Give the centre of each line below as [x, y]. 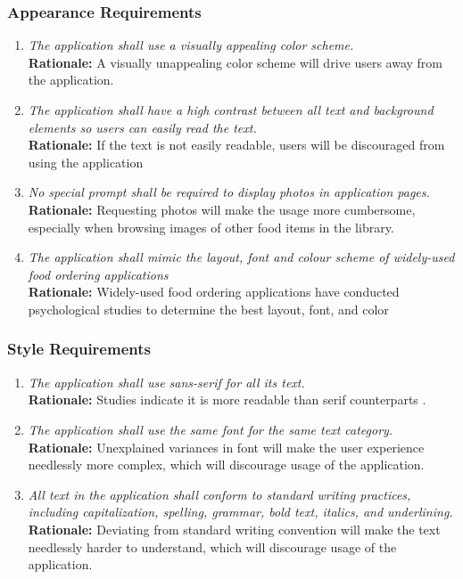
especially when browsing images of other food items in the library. [211, 227]
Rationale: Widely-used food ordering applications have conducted [214, 292]
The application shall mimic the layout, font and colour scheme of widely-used [241, 257]
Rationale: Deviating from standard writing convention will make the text [234, 529]
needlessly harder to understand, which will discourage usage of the [212, 546]
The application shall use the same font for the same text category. [211, 429]
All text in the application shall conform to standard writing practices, [219, 494]
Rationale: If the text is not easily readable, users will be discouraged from [236, 145]
